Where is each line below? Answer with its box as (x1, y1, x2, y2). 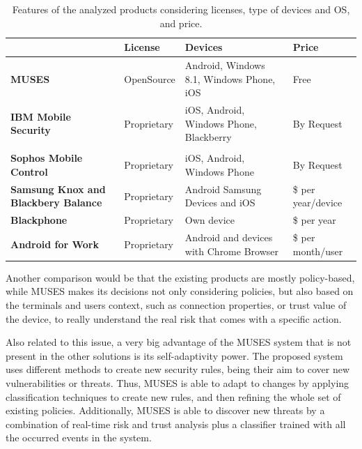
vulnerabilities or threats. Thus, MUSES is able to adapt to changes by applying (6, 375, 349, 390)
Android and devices (184, 230, 273, 245)
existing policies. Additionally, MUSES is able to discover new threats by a (6, 403, 325, 418)
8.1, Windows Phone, (184, 71, 276, 86)
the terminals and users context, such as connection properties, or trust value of (6, 297, 347, 312)
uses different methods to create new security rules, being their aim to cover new (6, 362, 350, 376)
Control (10, 164, 48, 178)
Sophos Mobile (10, 151, 83, 165)
